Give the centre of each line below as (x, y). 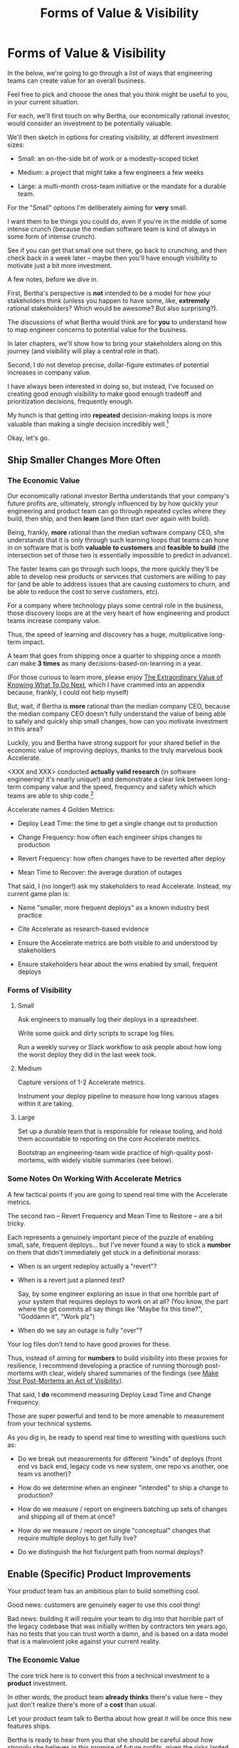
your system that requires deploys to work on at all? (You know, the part (123, 1301)
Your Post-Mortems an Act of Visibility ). (65, 1380)
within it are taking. (46, 1104)
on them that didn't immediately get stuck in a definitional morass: (104, 1252)
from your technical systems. (50, 1423)
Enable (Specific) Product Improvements (99, 1574)
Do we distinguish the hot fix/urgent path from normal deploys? (111, 1551)
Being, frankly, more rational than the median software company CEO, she (116, 533)
